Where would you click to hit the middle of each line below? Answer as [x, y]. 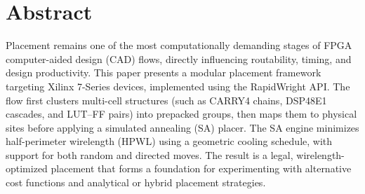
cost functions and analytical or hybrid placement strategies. [136, 182]
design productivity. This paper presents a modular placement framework [164, 72]
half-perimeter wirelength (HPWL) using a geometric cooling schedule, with [169, 141]
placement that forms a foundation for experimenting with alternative [201, 168]
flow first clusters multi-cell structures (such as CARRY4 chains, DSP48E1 [166, 100]
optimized [27, 168]
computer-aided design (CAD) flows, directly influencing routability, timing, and [179, 58]
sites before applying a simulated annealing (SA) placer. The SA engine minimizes [182, 127]
